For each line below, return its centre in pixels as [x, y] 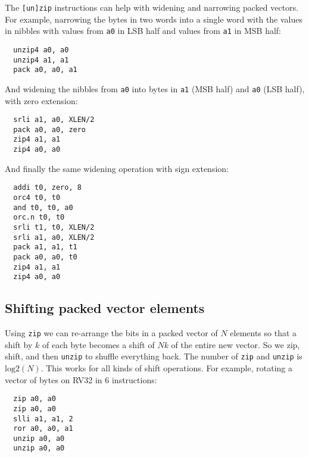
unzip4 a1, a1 [41, 60]
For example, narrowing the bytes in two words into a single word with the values [154, 19]
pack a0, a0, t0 [45, 257]
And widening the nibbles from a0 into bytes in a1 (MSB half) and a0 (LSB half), [155, 88]
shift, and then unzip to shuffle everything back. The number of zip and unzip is [154, 356]
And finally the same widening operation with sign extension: [117, 168]
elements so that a [263, 333]
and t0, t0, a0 [43, 207]
